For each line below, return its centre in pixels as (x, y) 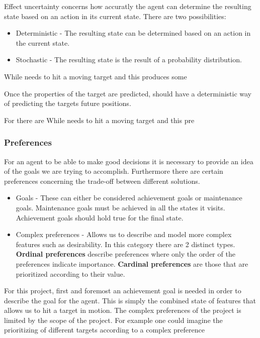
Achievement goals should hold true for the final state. (100, 217)
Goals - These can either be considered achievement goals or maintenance (129, 198)
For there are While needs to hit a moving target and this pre (99, 120)
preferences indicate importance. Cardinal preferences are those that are (132, 263)
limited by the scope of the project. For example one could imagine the (113, 320)
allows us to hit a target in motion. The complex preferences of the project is (123, 310)
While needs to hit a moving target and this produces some (96, 76)
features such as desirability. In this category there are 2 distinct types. (125, 244)
